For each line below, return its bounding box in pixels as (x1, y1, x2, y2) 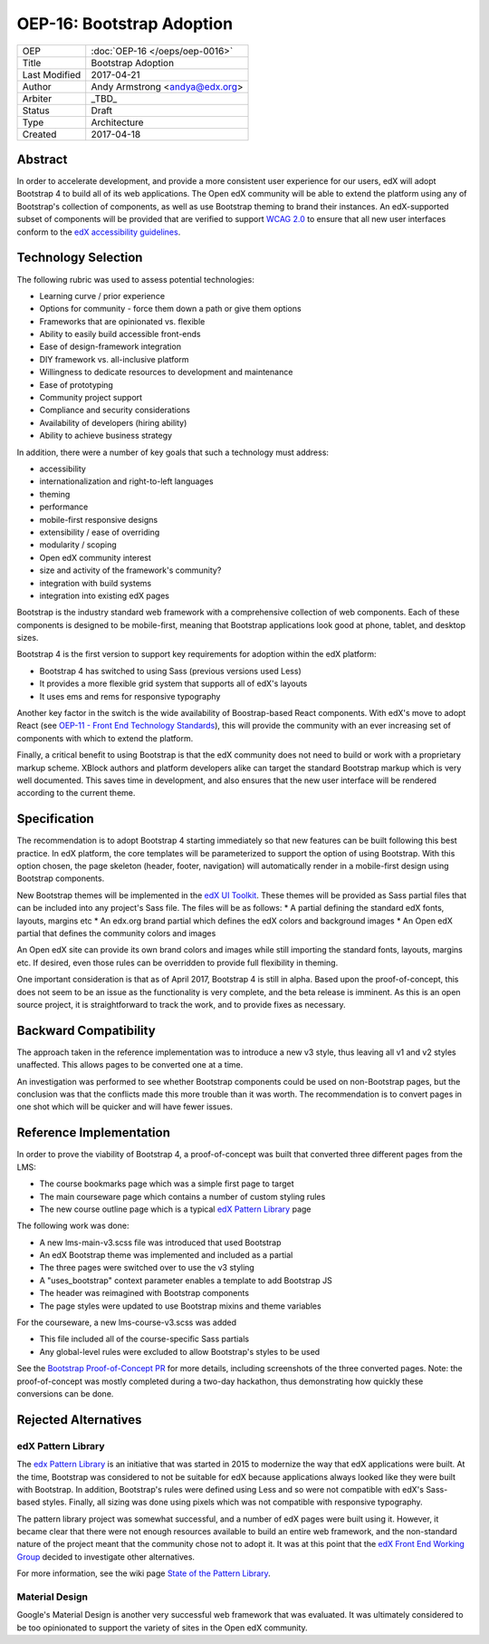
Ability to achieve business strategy (39, 430, 172, 441)
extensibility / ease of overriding (39, 527, 160, 537)
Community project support (39, 392, 143, 403)
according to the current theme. (16, 788, 136, 798)
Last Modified (22, 68, 81, 81)
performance (39, 501, 89, 512)
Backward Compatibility (16, 1022, 156, 1038)
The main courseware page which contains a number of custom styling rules (39, 1191, 326, 1202)
